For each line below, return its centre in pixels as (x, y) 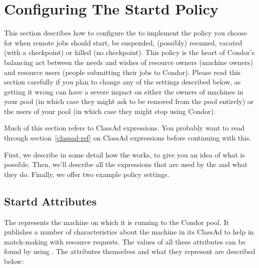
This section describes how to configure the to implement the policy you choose (126, 33)
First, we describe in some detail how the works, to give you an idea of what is (124, 154)
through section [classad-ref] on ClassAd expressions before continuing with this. (128, 138)
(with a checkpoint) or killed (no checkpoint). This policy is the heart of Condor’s (129, 52)
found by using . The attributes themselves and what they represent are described (130, 251)
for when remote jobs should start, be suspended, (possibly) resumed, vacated (123, 42)
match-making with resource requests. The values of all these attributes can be (125, 241)
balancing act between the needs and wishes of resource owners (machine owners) (128, 62)
